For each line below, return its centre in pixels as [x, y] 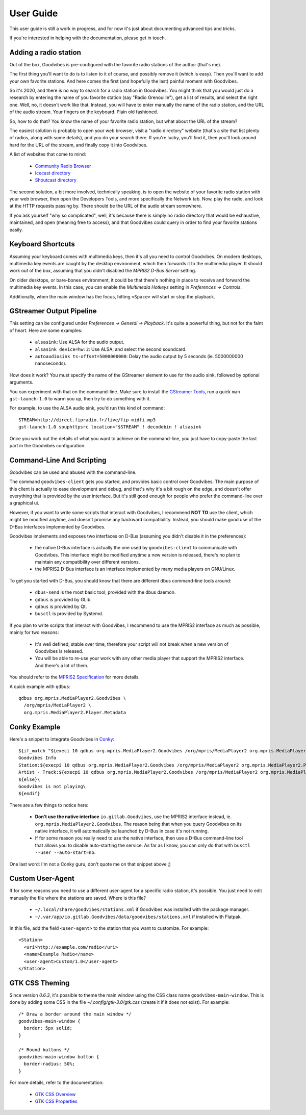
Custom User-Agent [42, 879]
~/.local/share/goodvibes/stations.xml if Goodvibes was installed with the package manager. [142, 909]
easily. [16, 230]
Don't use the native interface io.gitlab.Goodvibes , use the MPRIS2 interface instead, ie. [133, 817]
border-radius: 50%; [49, 1064]
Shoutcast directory [56, 180]
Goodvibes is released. [59, 651]
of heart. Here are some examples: [46, 330]
